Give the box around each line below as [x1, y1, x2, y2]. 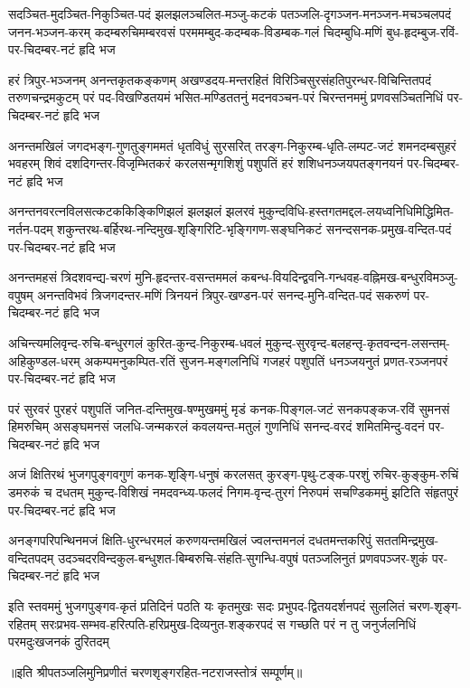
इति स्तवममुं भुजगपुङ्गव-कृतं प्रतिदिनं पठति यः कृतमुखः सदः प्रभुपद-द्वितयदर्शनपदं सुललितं [8, 597, 405, 616]
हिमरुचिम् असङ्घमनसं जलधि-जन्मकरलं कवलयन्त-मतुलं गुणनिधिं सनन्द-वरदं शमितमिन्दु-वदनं [8, 417, 425, 436]
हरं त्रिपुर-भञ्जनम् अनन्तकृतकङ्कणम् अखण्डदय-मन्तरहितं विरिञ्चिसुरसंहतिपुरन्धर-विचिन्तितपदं [8, 70, 432, 89]
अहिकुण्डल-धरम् [8, 351, 80, 370]
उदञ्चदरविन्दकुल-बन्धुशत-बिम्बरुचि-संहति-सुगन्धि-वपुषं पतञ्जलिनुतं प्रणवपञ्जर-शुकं [58, 548, 428, 567]
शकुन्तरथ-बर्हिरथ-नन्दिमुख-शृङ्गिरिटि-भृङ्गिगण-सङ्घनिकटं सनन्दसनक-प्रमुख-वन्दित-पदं [57, 219, 452, 238]
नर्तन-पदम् [8, 219, 53, 238]
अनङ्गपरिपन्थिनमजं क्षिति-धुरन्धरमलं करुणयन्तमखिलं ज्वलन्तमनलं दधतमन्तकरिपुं [8, 531, 371, 550]
